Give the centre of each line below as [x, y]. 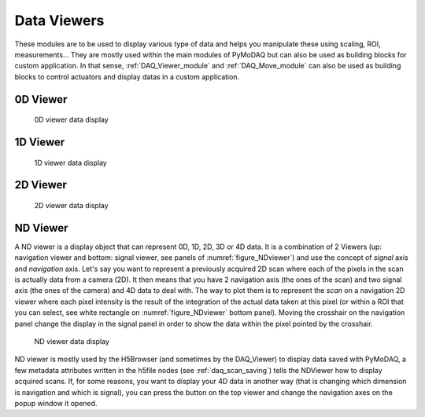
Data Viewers [59, 20]
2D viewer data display [72, 205]
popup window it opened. [56, 403]
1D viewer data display [71, 163]
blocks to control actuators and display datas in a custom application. [127, 77]
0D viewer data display [72, 120]
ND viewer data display [72, 341]
